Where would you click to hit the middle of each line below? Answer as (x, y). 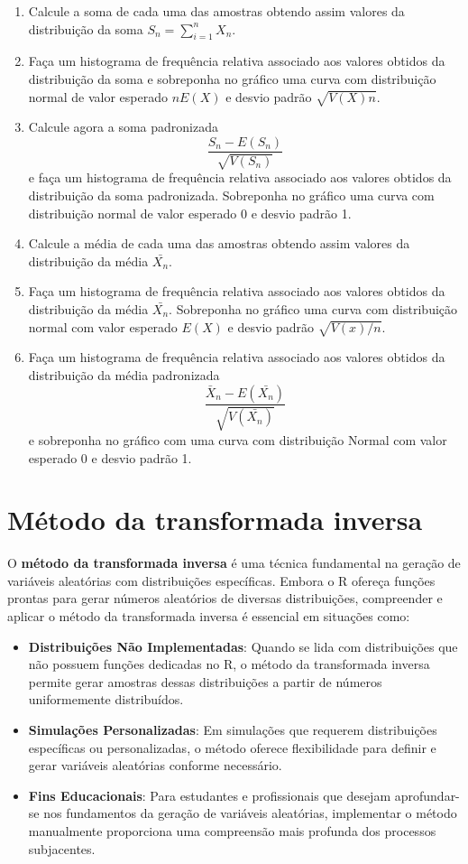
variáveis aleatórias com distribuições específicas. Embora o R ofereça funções (221, 580)
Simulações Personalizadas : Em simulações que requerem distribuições (233, 729)
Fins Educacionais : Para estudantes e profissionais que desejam (210, 795)
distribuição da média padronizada (124, 374)
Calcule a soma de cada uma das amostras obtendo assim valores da (216, 11)
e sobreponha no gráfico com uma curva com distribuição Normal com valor (238, 439)
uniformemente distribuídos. (106, 699)
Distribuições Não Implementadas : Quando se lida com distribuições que (243, 646)
